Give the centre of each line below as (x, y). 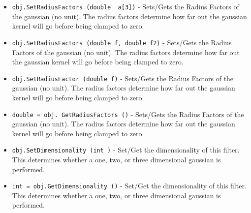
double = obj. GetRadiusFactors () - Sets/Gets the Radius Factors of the (128, 114)
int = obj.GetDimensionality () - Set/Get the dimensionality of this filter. (129, 186)
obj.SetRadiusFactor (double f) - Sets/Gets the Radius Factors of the (123, 78)
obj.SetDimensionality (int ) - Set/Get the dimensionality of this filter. (126, 150)
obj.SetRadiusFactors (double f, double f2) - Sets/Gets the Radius (122, 42)
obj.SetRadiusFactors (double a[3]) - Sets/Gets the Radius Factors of (125, 6)
